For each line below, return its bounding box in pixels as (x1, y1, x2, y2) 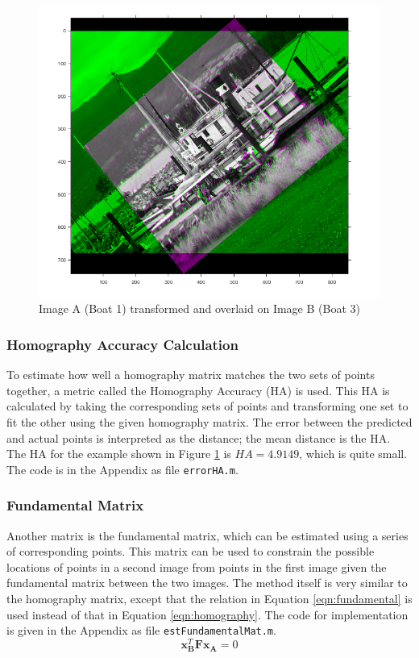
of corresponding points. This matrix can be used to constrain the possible (6, 543, 375, 560)
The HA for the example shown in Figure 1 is (6, 445, 231, 462)
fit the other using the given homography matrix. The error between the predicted (6, 413, 413, 430)
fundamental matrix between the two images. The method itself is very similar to (6, 574, 408, 591)
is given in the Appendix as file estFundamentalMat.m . (6, 622, 276, 639)
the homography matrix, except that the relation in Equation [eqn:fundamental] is (6, 589, 413, 606)
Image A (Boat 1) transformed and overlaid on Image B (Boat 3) (39, 300, 360, 317)
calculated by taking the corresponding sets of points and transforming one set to (6, 398, 409, 414)
